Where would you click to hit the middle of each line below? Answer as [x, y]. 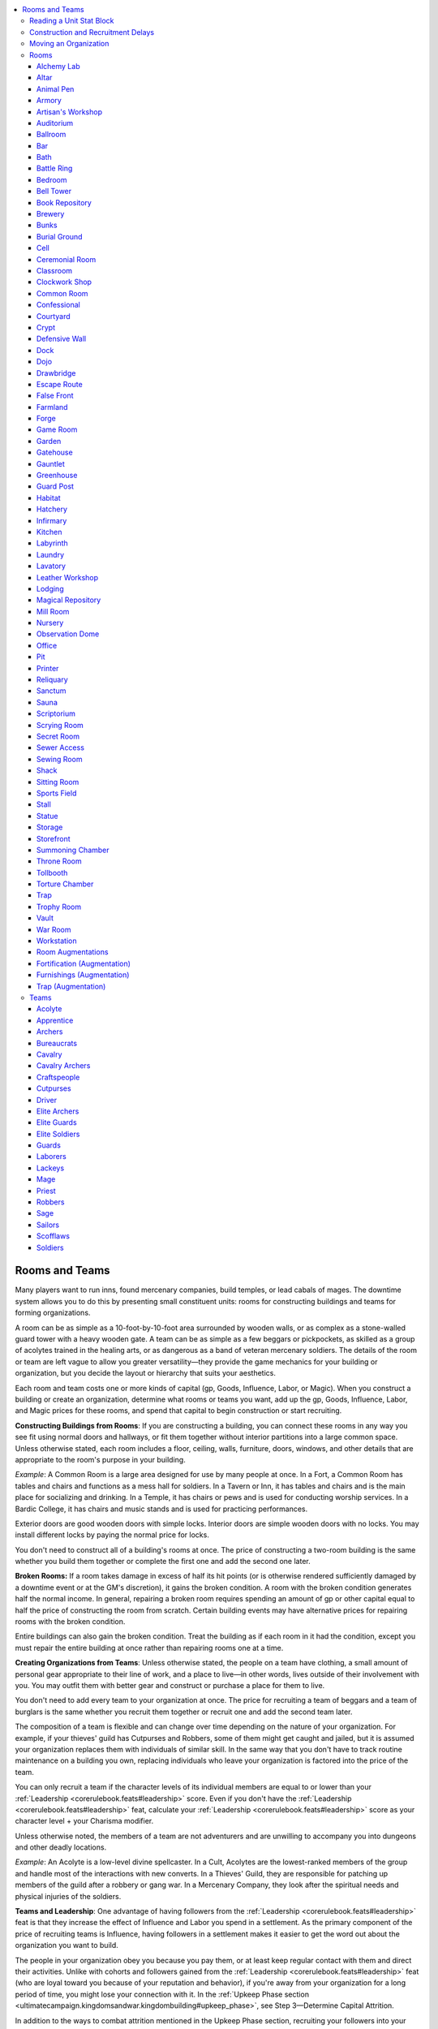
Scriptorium [56, 713]
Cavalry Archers [64, 1066]
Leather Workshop [68, 577]
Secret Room [58, 736]
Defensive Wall [62, 339]
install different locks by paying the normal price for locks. [112, 1535]
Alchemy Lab [58, 66]
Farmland [52, 407]
